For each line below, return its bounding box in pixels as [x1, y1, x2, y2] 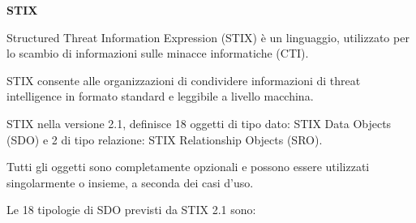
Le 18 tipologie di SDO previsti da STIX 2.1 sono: [6, 201, 256, 218]
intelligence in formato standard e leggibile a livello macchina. [6, 88, 314, 105]
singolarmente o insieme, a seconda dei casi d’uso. [6, 174, 254, 191]
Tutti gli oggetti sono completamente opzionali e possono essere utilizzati [6, 158, 370, 175]
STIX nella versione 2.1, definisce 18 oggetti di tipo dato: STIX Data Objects [6, 114, 392, 131]
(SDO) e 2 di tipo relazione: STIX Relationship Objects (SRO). [6, 131, 323, 148]
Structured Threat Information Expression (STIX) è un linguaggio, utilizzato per [6, 28, 410, 45]
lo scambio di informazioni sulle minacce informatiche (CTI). [6, 45, 309, 62]
